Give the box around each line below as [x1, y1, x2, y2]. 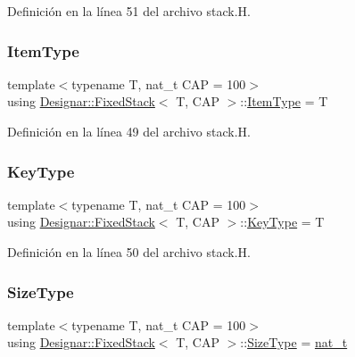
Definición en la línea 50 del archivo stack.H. [7, 243, 251, 261]
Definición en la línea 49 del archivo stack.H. [7, 122, 251, 140]
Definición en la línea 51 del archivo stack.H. [7, 2, 251, 20]
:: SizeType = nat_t [240, 333, 348, 352]
